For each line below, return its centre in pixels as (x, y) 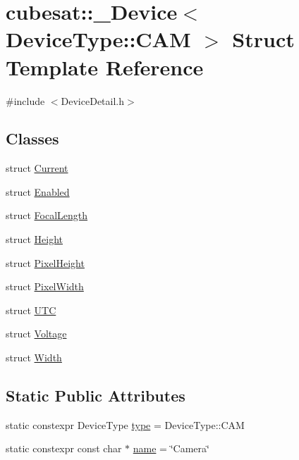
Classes (32, 138)
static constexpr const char (64, 448)
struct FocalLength (47, 215)
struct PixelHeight (45, 262)
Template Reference (105, 67)
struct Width (34, 358)
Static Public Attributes (96, 396)
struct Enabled (38, 191)
